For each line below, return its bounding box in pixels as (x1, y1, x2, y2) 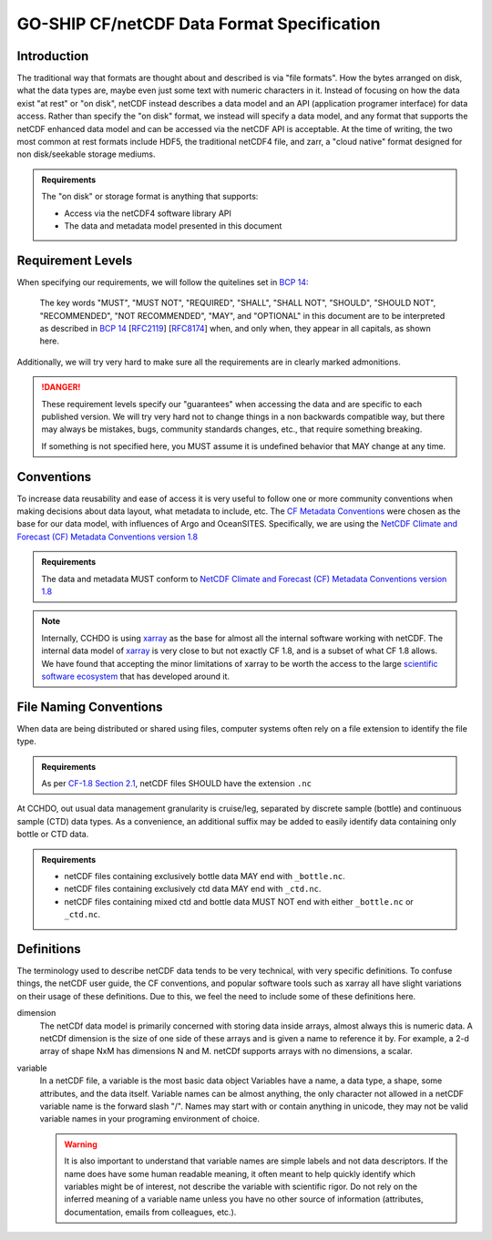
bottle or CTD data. (16, 829, 89, 840)
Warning (64, 1139, 97, 1150)
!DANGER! (41, 382, 81, 393)
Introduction (16, 48, 89, 64)
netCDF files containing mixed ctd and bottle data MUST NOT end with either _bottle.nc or (64, 896, 414, 907)
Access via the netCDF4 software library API (64, 208, 232, 219)
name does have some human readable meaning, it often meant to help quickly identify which (64, 1168, 416, 1179)
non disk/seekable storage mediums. (16, 149, 156, 159)
